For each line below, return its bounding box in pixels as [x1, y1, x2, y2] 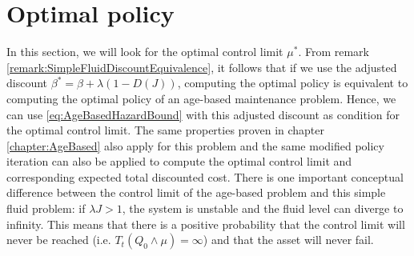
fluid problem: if [6, 200, 86, 217]
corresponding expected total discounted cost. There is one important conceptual [6, 168, 404, 185]
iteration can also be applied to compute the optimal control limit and [6, 153, 352, 170]
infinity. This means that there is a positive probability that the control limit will [6, 215, 405, 232]
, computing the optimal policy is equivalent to [177, 74, 408, 91]
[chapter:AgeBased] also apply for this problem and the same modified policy [6, 137, 384, 154]
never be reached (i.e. [6, 231, 111, 248]
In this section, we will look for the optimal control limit [6, 43, 283, 60]
